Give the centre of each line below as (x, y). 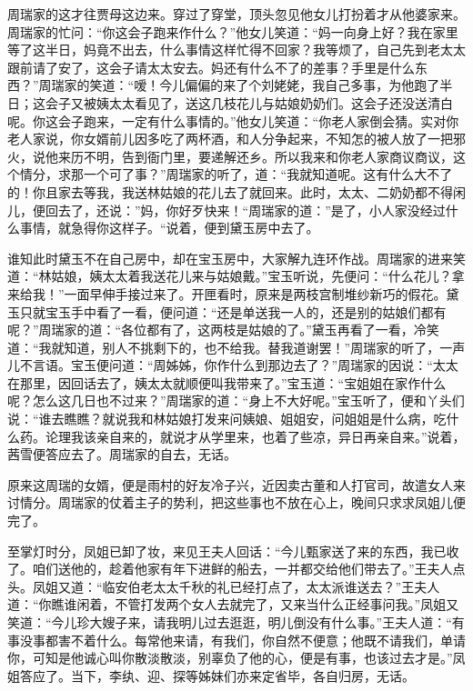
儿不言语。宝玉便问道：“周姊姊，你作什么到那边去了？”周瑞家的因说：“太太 (233, 365)
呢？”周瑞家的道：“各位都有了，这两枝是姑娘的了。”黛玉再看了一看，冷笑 (223, 330)
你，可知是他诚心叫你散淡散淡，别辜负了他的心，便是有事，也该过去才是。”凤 (236, 658)
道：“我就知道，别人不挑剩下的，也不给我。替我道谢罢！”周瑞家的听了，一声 (236, 347)
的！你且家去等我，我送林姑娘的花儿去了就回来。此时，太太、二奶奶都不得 (230, 191)
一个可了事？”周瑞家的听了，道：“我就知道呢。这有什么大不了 (268, 174)
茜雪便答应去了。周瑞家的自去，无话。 (122, 454)
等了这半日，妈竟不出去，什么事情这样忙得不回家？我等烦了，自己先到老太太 (236, 50)
